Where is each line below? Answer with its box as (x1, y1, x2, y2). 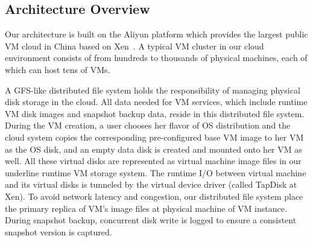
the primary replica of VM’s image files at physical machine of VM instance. (5, 202, 287, 214)
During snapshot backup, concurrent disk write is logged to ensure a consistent (5, 214, 297, 226)
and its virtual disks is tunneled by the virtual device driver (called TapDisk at (5, 178, 297, 191)
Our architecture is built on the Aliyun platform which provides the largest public (5, 28, 308, 40)
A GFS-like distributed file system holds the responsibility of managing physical (5, 83, 300, 96)
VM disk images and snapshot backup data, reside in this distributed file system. (5, 107, 305, 119)
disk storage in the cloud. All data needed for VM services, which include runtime (5, 95, 308, 108)
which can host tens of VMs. (5, 63, 110, 75)
